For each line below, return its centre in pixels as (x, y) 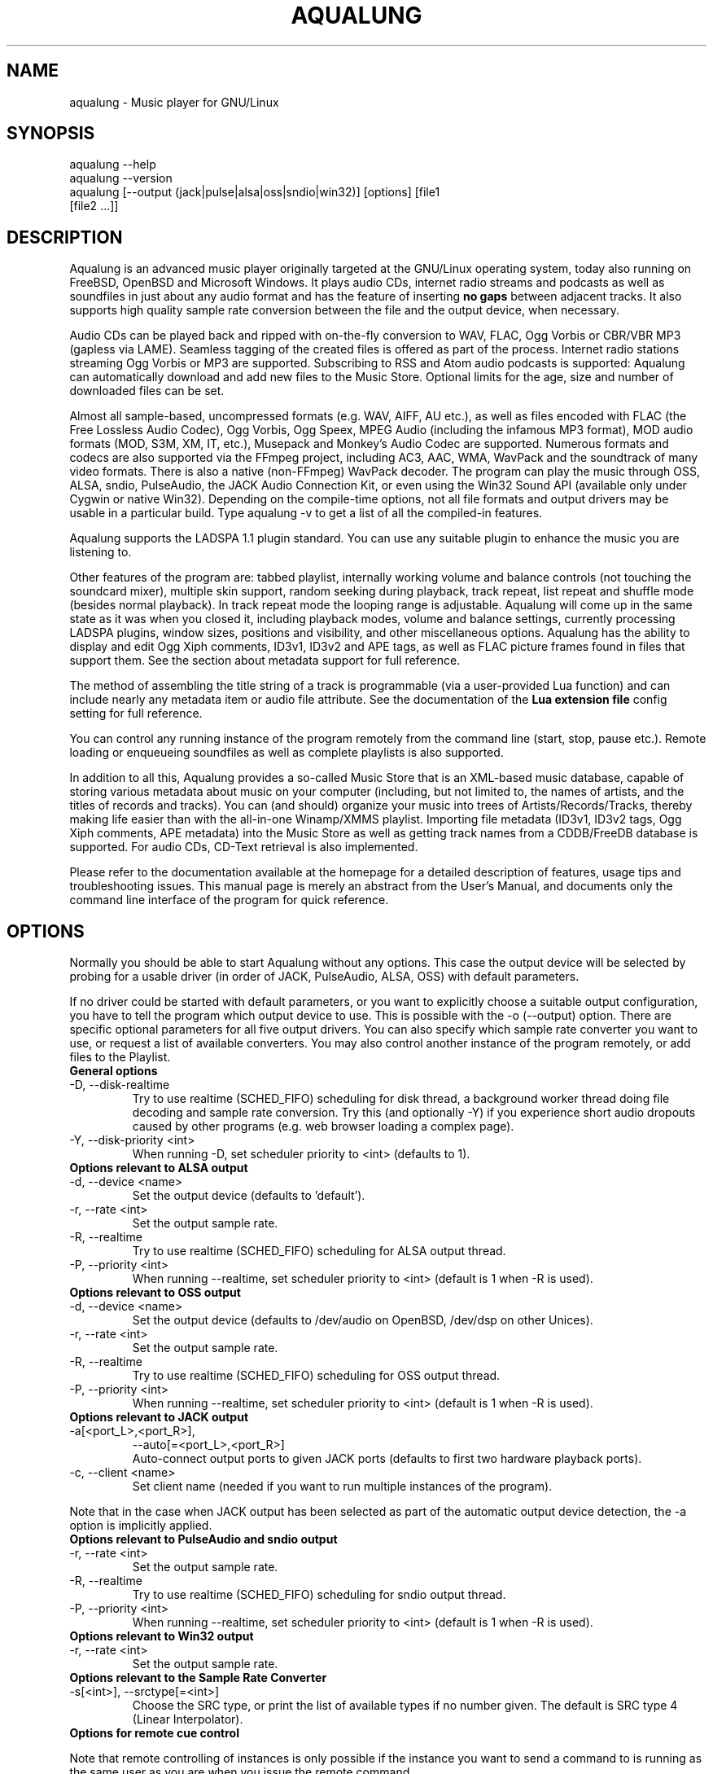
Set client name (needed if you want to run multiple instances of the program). (342, 1486)
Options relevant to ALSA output (159, 1168)
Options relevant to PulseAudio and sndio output (203, 1539)
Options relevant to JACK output (159, 1417)
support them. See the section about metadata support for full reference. (265, 661)
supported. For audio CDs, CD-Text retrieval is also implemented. (244, 847)
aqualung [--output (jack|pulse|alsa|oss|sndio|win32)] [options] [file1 (255, 192)
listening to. (101, 552)
